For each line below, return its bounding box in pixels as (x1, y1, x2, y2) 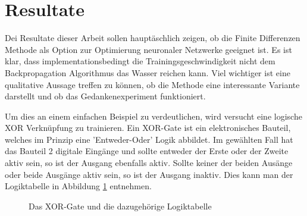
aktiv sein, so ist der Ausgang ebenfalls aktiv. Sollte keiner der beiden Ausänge (5, 156, 293, 169)
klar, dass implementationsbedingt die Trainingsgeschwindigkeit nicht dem (5, 55, 275, 67)
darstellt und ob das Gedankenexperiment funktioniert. (5, 90, 206, 102)
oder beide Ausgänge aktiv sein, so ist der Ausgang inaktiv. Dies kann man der (5, 168, 293, 180)
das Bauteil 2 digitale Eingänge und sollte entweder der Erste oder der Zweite (5, 145, 289, 157)
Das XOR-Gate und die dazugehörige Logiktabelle (29, 199, 212, 212)
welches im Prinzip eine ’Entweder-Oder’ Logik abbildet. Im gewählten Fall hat (5, 133, 293, 145)
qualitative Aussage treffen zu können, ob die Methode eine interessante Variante (5, 78, 300, 90)
